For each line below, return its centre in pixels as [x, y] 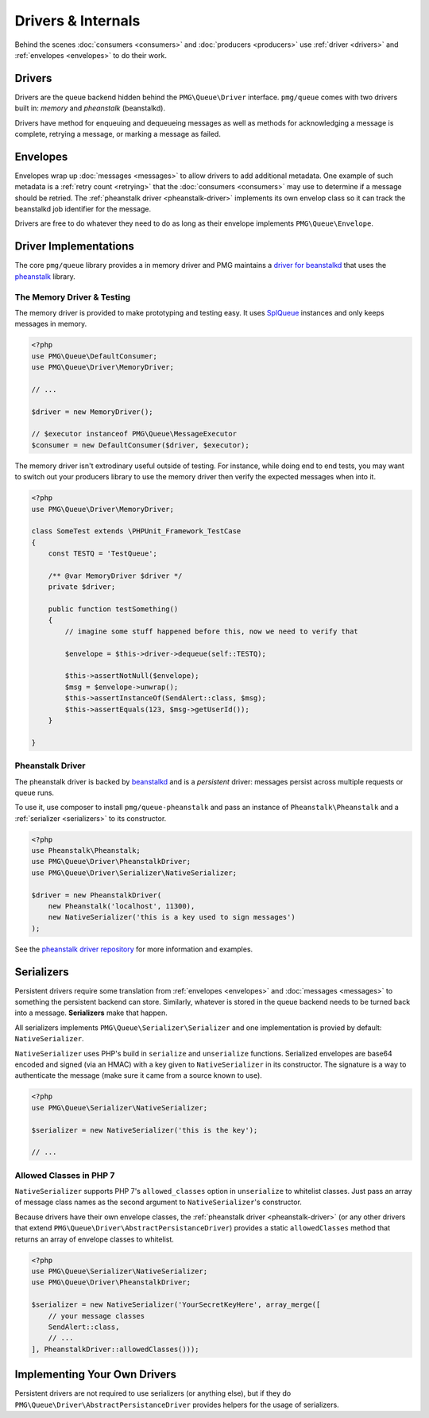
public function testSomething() [113, 609]
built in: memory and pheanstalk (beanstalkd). [90, 108]
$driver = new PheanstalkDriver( [97, 895]
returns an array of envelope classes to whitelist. [95, 1239]
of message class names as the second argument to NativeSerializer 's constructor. [158, 1202]
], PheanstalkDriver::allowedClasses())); [115, 1349]
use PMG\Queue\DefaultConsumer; [95, 356]
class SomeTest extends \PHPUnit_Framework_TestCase [136, 531]
